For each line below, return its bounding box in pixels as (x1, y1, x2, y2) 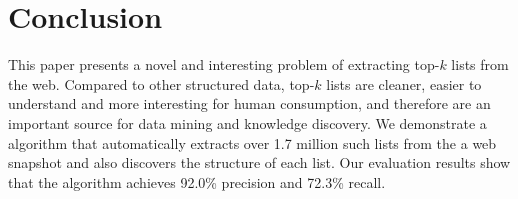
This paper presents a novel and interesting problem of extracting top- (8, 54, 440, 75)
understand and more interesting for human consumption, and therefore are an (8, 93, 491, 114)
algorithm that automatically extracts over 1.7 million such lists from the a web (8, 132, 497, 153)
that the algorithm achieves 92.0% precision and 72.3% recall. (8, 171, 386, 192)
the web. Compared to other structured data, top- (8, 73, 315, 94)
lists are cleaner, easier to (326, 73, 482, 94)
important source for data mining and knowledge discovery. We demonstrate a (8, 112, 487, 133)
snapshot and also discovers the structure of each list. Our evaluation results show (8, 152, 511, 173)
